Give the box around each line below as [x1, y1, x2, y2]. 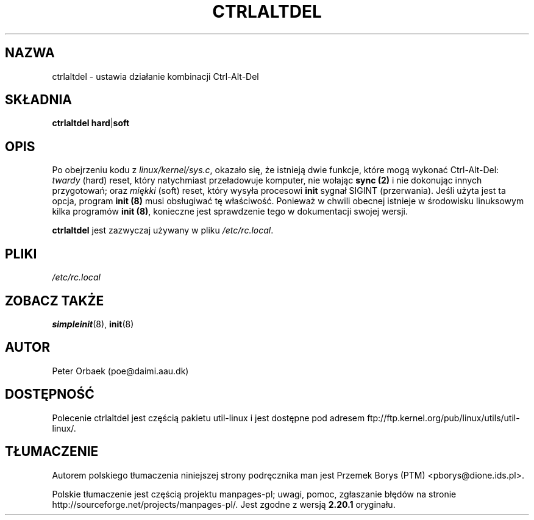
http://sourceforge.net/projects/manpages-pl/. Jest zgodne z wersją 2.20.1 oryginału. [52, 499, 396, 510]
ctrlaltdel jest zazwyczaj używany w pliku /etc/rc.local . [52, 225, 274, 236]
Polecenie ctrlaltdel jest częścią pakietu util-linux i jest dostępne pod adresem [52, 412, 365, 423]
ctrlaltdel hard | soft [52, 118, 130, 129]
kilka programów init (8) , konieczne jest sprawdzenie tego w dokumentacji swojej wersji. [52, 206, 408, 217]
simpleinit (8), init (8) [52, 318, 134, 329]
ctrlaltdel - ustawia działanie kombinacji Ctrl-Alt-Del [52, 71, 259, 82]
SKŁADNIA [5, 92, 72, 108]
